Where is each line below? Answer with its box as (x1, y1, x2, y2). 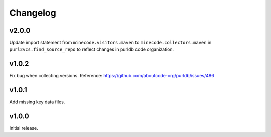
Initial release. (9, 125, 38, 131)
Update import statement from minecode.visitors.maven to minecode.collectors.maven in (9, 40, 212, 46)
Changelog (9, 7, 56, 18)
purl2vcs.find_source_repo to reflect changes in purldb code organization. (9, 46, 174, 52)
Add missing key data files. (9, 99, 65, 105)
